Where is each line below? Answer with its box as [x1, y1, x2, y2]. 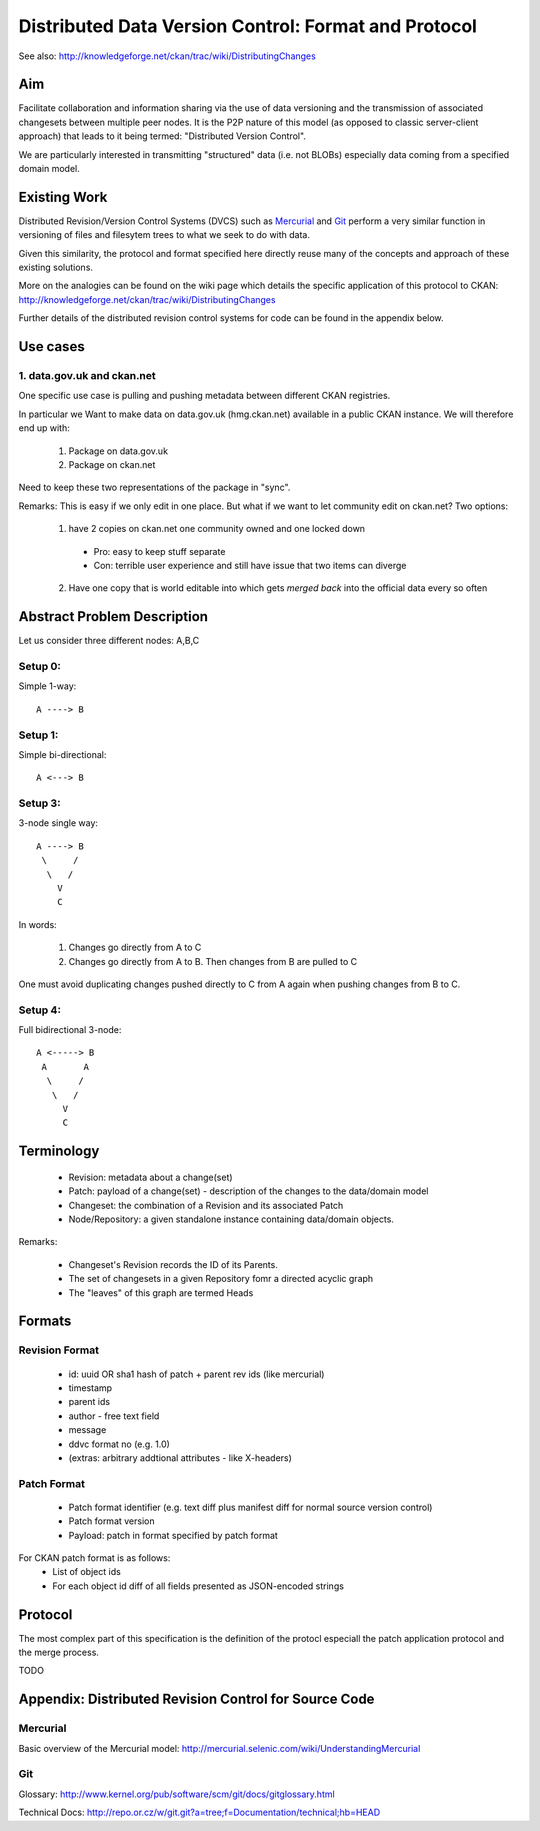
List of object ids [52, 1566, 122, 1578]
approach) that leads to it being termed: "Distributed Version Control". [18, 130, 307, 142]
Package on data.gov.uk [68, 445, 169, 457]
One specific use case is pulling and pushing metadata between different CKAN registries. [18, 390, 391, 402]
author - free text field [68, 1410, 160, 1422]
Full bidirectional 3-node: [18, 1024, 122, 1036]
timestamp [68, 1381, 113, 1394]
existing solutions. [18, 261, 94, 274]
